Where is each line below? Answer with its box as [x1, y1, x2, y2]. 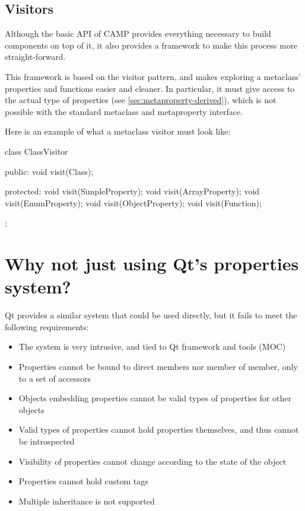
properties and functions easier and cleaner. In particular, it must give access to [5, 82, 295, 94]
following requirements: [5, 320, 89, 333]
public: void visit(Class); [5, 165, 94, 177]
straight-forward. [5, 50, 66, 63]
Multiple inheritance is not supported [18, 494, 155, 507]
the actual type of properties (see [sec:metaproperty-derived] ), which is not [5, 94, 277, 106]
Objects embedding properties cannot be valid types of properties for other [18, 392, 291, 404]
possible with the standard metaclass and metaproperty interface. [5, 105, 243, 117]
